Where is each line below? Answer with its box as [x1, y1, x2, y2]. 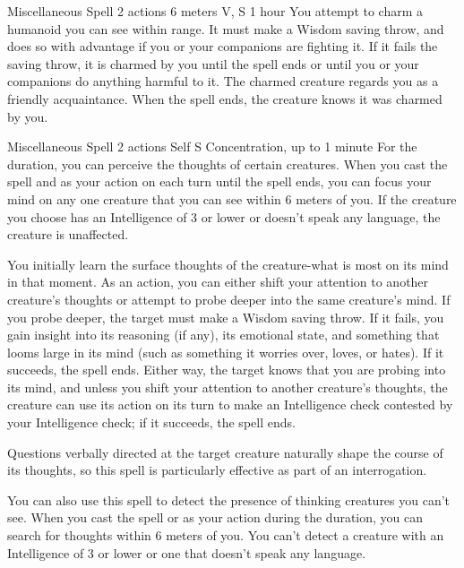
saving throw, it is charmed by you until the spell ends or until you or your [7, 54, 419, 73]
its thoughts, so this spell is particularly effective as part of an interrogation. [7, 460, 427, 479]
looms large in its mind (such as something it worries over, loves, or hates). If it [7, 342, 444, 361]
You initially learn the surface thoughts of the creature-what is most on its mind [7, 254, 449, 273]
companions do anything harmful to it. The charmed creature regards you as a [7, 72, 439, 90]
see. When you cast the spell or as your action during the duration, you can [7, 508, 424, 527]
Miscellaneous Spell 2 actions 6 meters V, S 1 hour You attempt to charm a [7, 2, 424, 20]
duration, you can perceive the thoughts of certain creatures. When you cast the [7, 154, 448, 173]
